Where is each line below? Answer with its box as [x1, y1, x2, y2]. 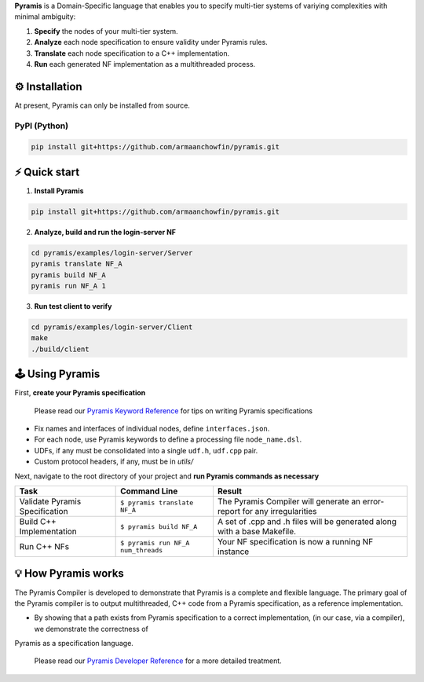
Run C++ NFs [19, 541, 70, 552]
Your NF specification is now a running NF [217, 537, 374, 548]
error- [362, 496, 385, 507]
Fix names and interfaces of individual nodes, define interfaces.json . [34, 424, 270, 434]
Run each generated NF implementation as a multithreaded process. [34, 59, 256, 68]
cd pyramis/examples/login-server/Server [31, 248, 193, 257]
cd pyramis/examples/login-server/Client [31, 323, 193, 332]
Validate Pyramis [19, 496, 82, 507]
